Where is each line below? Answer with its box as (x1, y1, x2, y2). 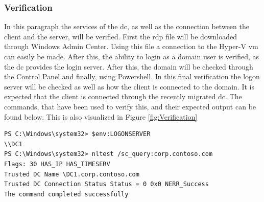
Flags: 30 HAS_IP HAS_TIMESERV (4, 160, 110, 168)
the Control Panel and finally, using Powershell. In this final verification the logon (4, 71, 260, 82)
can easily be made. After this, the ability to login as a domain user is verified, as (4, 51, 259, 61)
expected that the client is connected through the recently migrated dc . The (4, 91, 242, 102)
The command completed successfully (4, 190, 129, 198)
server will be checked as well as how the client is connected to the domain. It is (4, 81, 254, 92)
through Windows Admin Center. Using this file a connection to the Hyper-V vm (4, 41, 258, 52)
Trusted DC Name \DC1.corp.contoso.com (4, 170, 139, 178)
